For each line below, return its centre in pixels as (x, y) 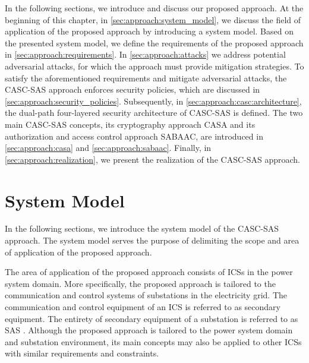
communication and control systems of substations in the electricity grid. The (146, 295)
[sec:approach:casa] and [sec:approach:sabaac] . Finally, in (108, 148)
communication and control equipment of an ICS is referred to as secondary (143, 307)
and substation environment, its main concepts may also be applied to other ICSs (153, 341)
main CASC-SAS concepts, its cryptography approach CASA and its (130, 124)
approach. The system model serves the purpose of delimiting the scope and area (152, 240)
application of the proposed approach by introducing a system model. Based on (149, 31)
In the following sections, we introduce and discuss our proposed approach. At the (154, 8)
